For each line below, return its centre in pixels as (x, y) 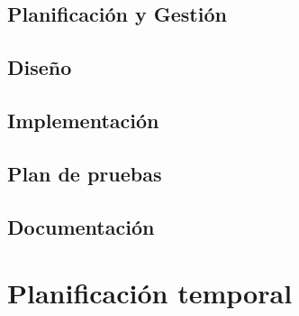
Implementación (83, 120)
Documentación (81, 226)
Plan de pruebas (85, 173)
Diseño (40, 67)
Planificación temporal (150, 293)
